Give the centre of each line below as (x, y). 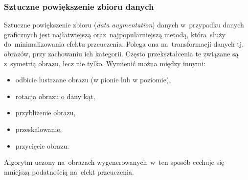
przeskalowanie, (39, 129)
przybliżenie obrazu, (45, 113)
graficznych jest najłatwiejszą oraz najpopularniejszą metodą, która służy (115, 34)
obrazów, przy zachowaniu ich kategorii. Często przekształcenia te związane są (121, 53)
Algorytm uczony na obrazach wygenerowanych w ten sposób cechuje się (114, 162)
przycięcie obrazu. (42, 145)
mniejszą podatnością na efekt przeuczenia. (69, 171)
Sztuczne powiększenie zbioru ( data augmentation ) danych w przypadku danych (124, 25)
